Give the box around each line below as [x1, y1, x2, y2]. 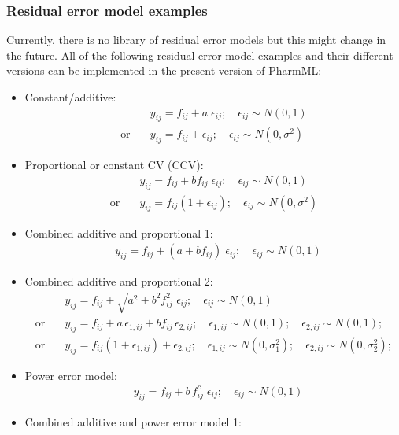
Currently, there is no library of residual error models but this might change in [6, 31, 386, 48]
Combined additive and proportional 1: [24, 224, 213, 241]
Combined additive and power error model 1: [24, 413, 242, 429]
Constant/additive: [24, 89, 116, 105]
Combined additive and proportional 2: [24, 272, 213, 289]
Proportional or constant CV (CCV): [24, 157, 204, 173]
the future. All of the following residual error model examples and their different [6, 46, 393, 63]
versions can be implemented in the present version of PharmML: [6, 62, 322, 79]
